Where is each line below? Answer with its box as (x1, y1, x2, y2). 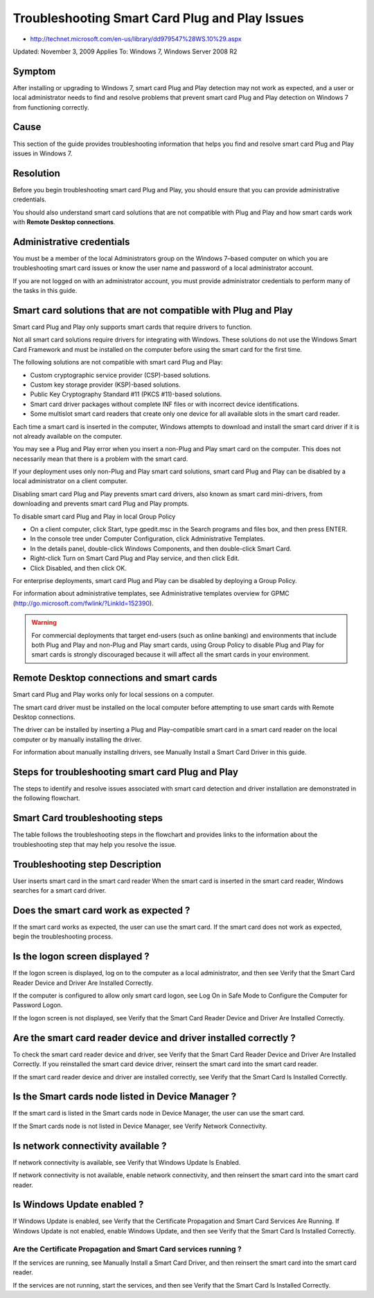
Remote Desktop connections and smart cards (12, 672, 217, 684)
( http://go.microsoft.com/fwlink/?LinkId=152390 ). (12, 599, 154, 607)
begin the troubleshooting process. (12, 932, 114, 941)
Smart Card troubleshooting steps (12, 812, 163, 824)
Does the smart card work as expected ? (12, 904, 190, 916)
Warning (31, 618, 57, 627)
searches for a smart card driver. (12, 886, 107, 895)
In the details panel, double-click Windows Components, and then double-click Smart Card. (30, 544, 292, 553)
